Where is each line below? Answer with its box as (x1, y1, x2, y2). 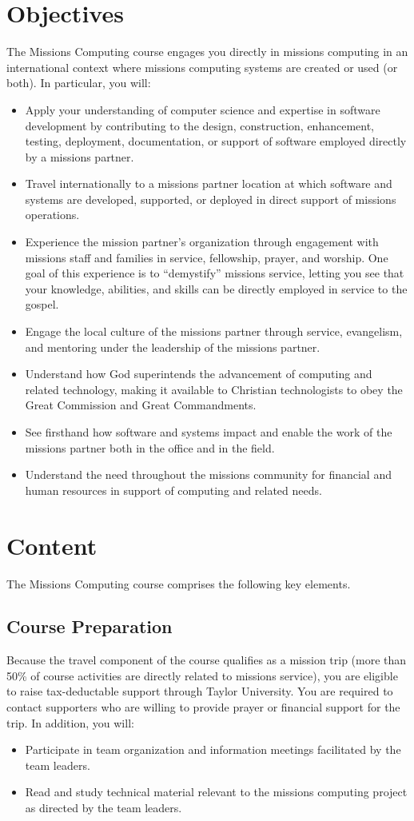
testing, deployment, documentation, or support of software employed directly (25, 133, 407, 149)
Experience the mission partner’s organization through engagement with (25, 233, 379, 250)
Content (6, 528, 98, 561)
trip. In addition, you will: (6, 714, 134, 731)
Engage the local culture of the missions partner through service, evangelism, (25, 323, 403, 340)
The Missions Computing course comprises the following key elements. (6, 575, 351, 592)
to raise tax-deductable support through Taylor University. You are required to (6, 683, 393, 699)
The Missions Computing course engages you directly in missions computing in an (6, 43, 408, 60)
